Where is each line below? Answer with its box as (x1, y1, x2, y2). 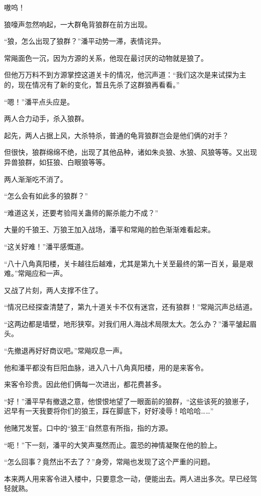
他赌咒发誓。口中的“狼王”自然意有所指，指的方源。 (4, 423, 173, 433)
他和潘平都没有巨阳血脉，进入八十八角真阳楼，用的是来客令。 (4, 362, 208, 372)
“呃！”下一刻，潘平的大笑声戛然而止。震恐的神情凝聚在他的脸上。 (4, 439, 222, 450)
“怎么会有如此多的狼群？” (4, 190, 88, 201)
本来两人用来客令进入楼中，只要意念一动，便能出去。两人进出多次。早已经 (4, 473, 250, 483)
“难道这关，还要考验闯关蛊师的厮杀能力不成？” (4, 207, 159, 218)
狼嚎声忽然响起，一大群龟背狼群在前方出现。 (4, 19, 152, 29)
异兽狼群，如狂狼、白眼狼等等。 (4, 156, 109, 167)
